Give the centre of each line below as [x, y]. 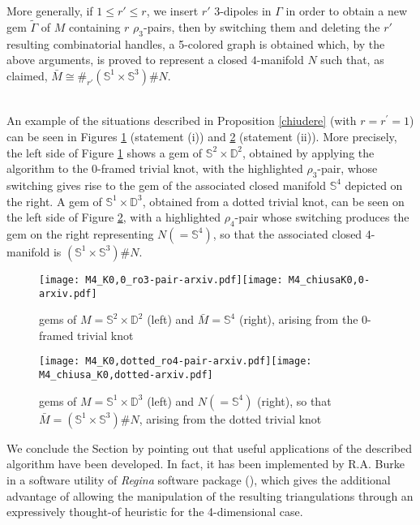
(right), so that [294, 400]
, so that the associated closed [287, 233]
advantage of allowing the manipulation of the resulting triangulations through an [210, 495]
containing [95, 26]
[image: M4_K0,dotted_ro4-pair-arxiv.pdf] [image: [176, 361]
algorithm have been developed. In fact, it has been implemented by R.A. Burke [206, 464]
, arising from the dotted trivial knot [230, 418]
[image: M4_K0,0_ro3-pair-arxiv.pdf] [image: [161, 280]
